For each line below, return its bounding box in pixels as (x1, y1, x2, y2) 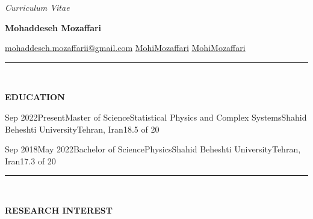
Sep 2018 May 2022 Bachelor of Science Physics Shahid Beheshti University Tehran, (5, 143, 301, 155)
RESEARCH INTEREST (5, 203, 113, 216)
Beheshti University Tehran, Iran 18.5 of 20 (5, 122, 160, 135)
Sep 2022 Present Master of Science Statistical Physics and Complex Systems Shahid (5, 110, 307, 123)
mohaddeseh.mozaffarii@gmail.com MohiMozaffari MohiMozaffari (5, 41, 246, 54)
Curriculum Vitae (5, 1, 70, 13)
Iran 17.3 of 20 (5, 154, 56, 167)
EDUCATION (5, 91, 65, 103)
